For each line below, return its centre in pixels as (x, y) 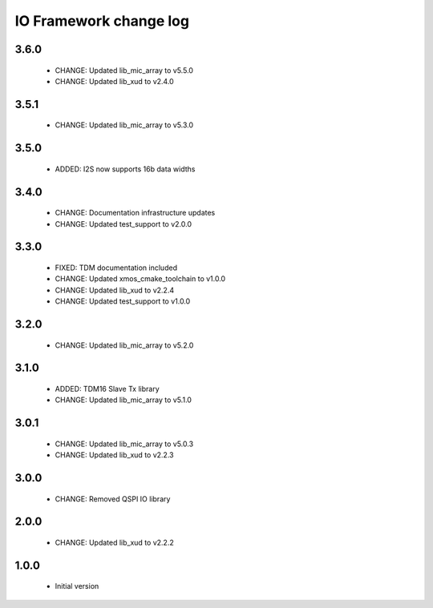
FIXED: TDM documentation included (116, 268)
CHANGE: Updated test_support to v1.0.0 (123, 301)
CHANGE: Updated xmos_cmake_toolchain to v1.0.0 (140, 279)
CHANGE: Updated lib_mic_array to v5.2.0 (124, 345)
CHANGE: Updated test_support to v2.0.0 (123, 223)
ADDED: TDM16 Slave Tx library (107, 389)
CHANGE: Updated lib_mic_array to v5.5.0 (124, 70)
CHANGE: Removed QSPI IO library (113, 499)
